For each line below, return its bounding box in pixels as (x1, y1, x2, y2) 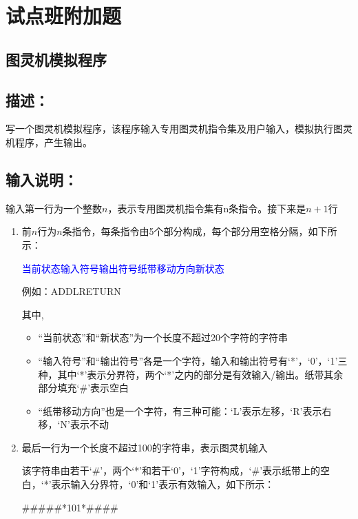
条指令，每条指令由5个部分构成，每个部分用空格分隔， (62, 224, 308, 238)
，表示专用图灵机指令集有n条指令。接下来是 (107, 201, 306, 215)
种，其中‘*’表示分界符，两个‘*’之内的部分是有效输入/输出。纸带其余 (38, 367, 344, 381)
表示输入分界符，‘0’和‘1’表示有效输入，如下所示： (51, 477, 275, 491)
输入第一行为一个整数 (6, 201, 102, 215)
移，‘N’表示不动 (38, 417, 109, 431)
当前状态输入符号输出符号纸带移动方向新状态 (21, 261, 224, 275)
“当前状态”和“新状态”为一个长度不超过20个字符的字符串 (38, 330, 288, 345)
